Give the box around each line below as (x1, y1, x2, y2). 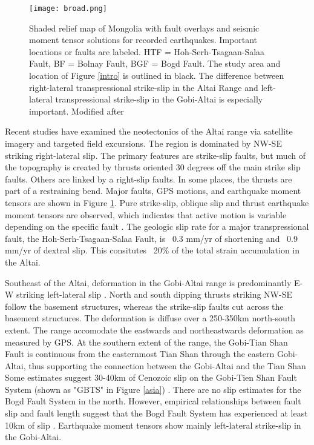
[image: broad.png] (29, 4, 107, 13)
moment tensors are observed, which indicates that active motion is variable (5, 208, 287, 221)
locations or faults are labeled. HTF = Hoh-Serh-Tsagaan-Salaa (29, 45, 265, 58)
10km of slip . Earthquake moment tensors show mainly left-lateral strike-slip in (5, 418, 301, 431)
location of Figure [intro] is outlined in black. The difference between (29, 69, 284, 82)
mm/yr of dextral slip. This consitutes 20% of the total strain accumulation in (5, 244, 300, 256)
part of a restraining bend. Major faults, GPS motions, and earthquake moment (5, 184, 301, 197)
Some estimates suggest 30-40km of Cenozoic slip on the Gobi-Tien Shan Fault (5, 371, 297, 384)
